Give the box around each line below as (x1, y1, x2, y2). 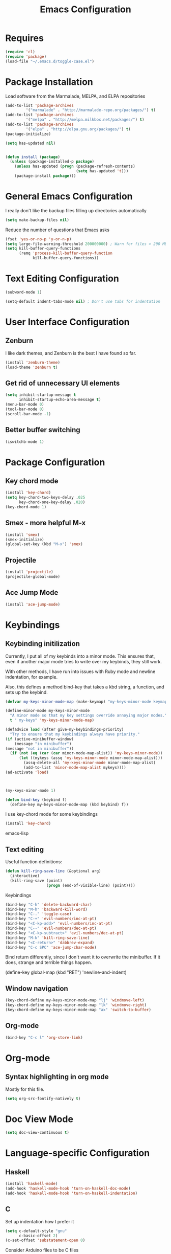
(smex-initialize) (5, 537, 44, 542)
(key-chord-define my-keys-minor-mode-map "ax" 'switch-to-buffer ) (5, 1007, 152, 1012)
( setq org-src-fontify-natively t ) (5, 1096, 81, 1101)
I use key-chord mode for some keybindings (5, 811, 98, 817)
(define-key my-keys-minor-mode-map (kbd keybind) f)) (10, 802, 129, 807)
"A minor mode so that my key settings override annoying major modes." (10, 713, 167, 718)
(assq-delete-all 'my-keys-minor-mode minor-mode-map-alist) (23, 760, 156, 766)
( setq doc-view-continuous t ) (5, 1130, 70, 1135)
